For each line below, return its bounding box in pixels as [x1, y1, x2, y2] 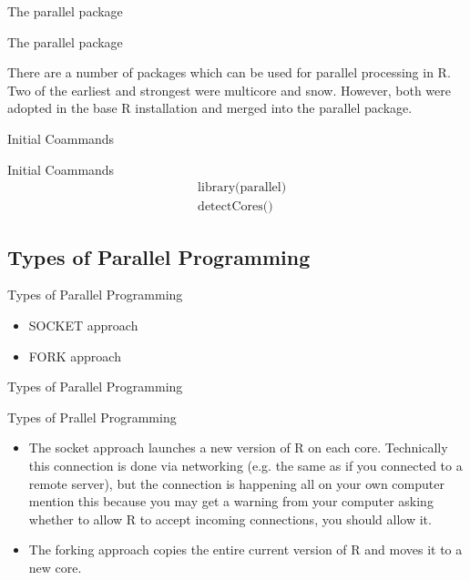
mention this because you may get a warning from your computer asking [28, 492, 434, 511]
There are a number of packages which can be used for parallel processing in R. [7, 63, 451, 82]
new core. [28, 557, 82, 576]
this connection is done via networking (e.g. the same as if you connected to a [28, 455, 463, 474]
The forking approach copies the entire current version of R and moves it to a [28, 540, 463, 559]
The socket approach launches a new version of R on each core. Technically [28, 438, 448, 457]
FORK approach [28, 346, 121, 365]
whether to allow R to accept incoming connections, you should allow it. [28, 509, 432, 528]
